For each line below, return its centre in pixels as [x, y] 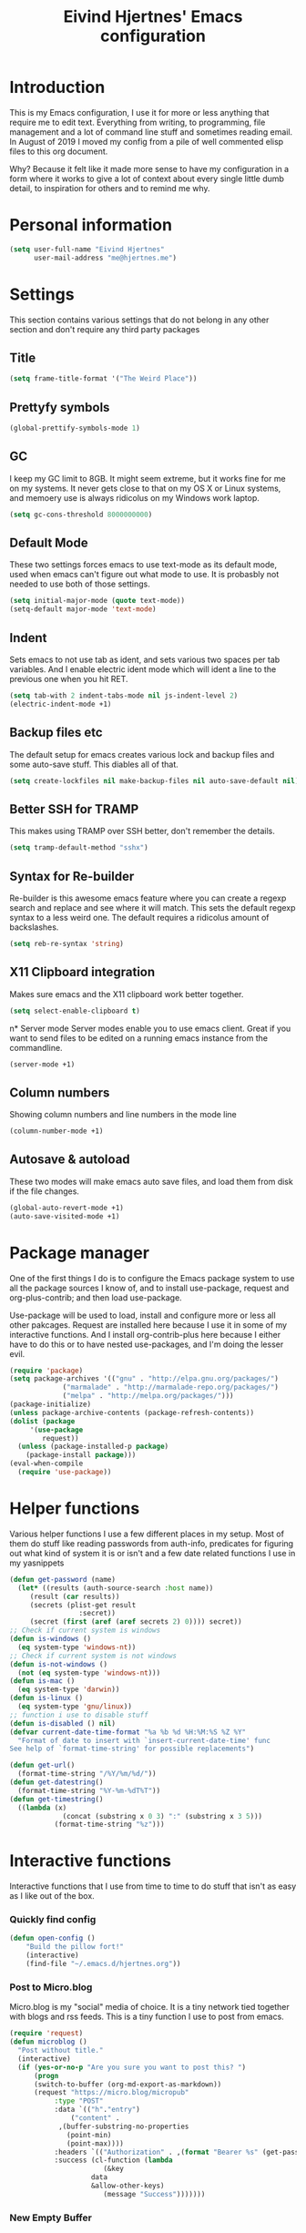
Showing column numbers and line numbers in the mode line [123, 1115]
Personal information [91, 225]
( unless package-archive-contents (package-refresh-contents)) [132, 1412]
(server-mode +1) [42, 1064]
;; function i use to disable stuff [79, 1715]
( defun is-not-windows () [58, 1664]
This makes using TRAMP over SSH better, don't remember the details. [142, 831]
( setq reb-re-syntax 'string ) [67, 943]
